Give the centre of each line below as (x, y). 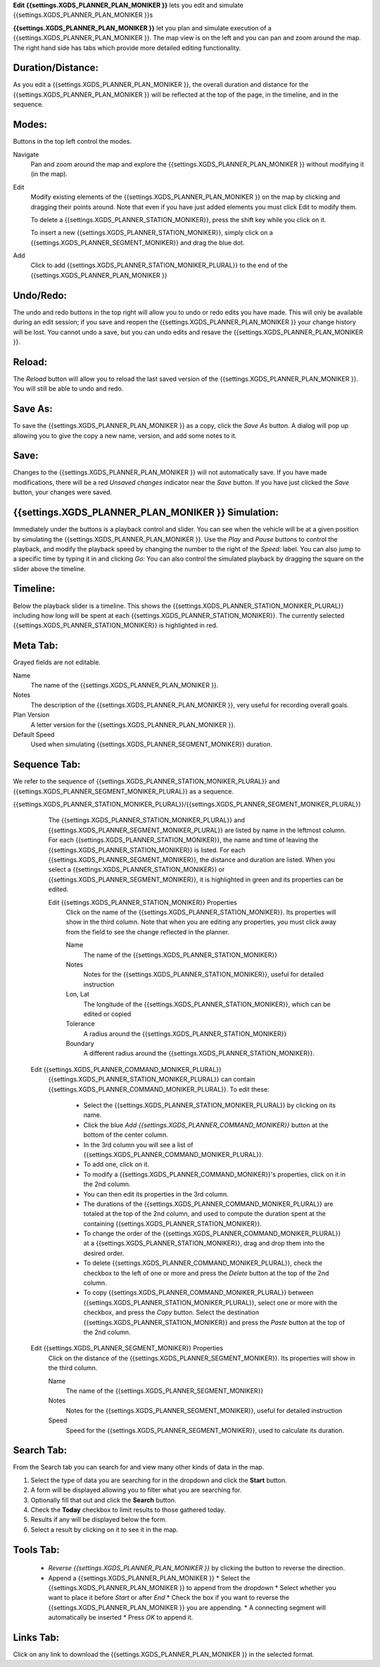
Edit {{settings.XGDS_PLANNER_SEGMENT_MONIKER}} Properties (127, 1348)
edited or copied (107, 1014)
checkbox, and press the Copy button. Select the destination (171, 1312)
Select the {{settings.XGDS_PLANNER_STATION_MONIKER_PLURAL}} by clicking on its (210, 1105)
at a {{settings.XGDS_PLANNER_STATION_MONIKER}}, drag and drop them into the (204, 1243)
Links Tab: (36, 1637)
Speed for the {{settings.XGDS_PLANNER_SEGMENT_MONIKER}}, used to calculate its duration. (205, 1430)
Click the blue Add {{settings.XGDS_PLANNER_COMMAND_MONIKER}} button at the (206, 1125)
